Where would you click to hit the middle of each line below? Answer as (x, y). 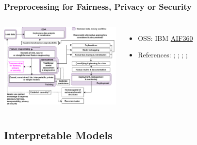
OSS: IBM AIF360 (165, 38)
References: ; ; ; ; (163, 54)
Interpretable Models (58, 135)
